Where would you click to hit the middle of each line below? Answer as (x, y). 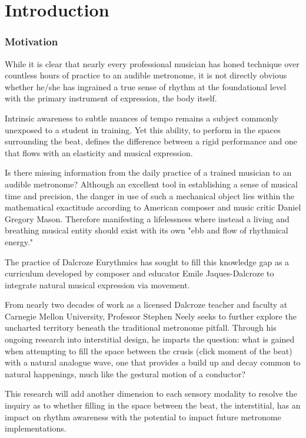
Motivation (31, 42)
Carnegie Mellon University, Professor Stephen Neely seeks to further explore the (151, 316)
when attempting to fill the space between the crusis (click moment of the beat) (149, 350)
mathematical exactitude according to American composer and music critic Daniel (153, 207)
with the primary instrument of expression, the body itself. (111, 98)
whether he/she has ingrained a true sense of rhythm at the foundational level (146, 86)
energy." (19, 241)
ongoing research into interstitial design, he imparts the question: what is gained (150, 339)
